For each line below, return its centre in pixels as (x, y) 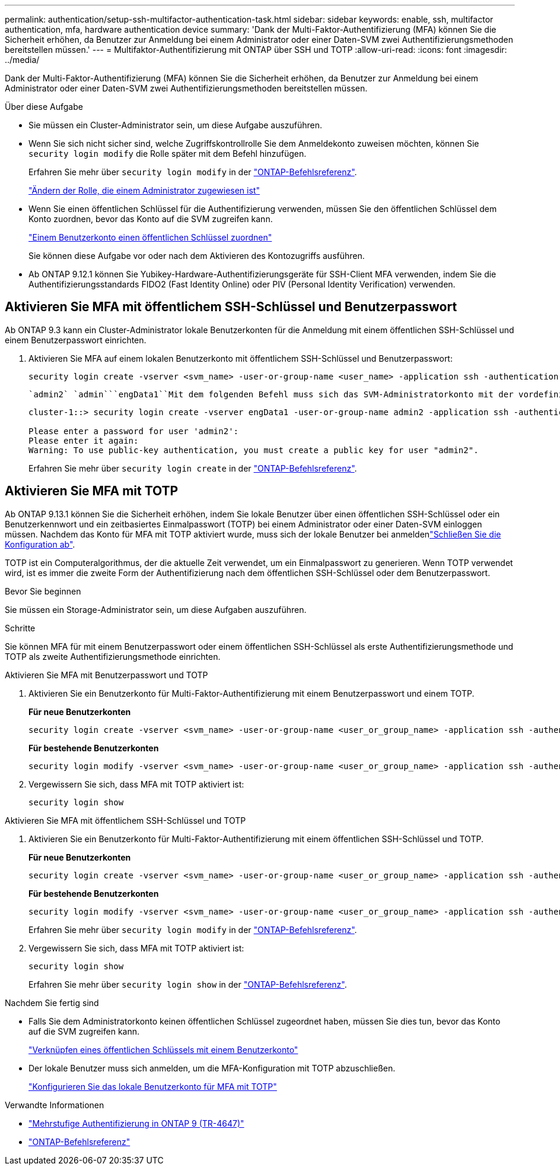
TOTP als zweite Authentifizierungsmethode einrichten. (113, 656)
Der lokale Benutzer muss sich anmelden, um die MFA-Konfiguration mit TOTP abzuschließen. (212, 1068)
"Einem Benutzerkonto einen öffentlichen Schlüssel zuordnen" (150, 237)
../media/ (22, 60)
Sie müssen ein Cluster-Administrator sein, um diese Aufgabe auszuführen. (176, 125)
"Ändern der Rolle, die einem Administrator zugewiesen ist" (144, 190)
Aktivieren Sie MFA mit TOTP (92, 491)
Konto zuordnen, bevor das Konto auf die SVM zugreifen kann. (151, 219)
